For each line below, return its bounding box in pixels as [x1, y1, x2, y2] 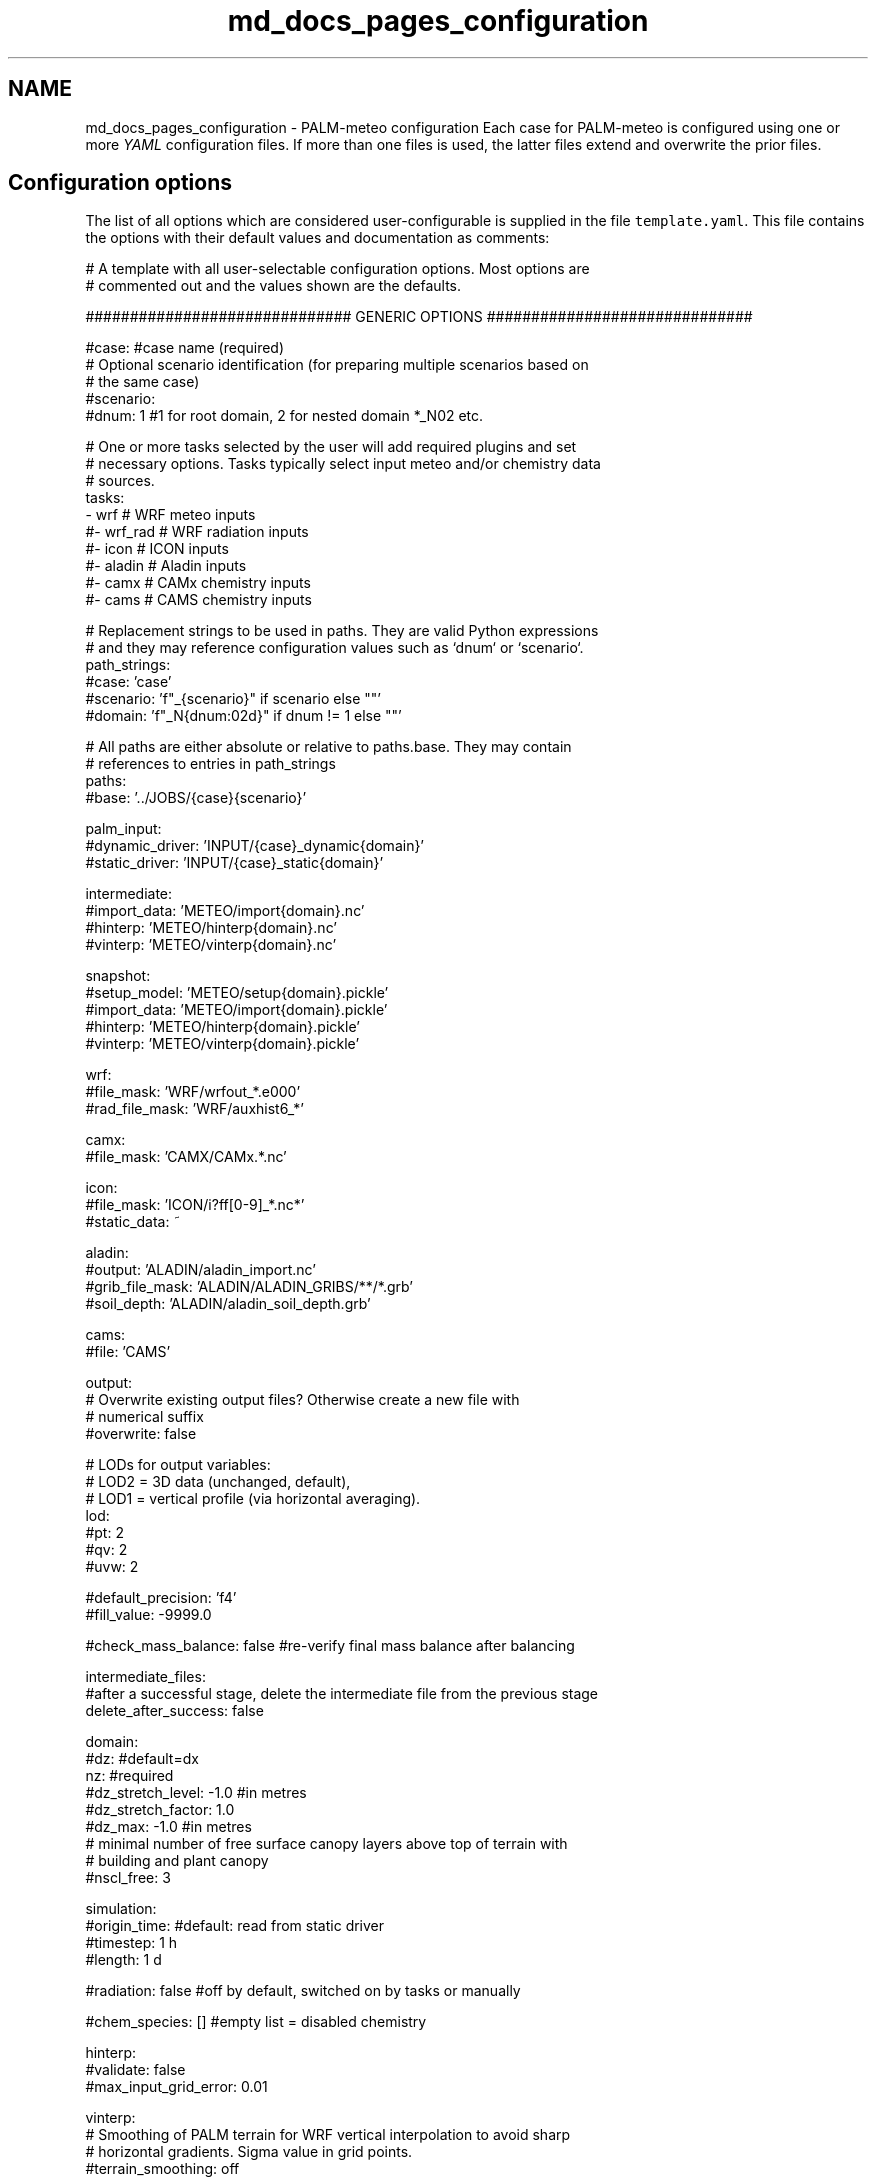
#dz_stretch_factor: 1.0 [85, 1801, 235, 1819]
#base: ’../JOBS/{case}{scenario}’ [85, 789, 307, 807]
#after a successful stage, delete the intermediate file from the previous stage [85, 1685, 599, 1703]
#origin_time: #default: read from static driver [85, 1917, 385, 1935]
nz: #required [85, 1767, 174, 1785]
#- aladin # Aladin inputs [85, 557, 247, 575]
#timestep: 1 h [85, 1934, 178, 1952]
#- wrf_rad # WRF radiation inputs [85, 523, 309, 541]
